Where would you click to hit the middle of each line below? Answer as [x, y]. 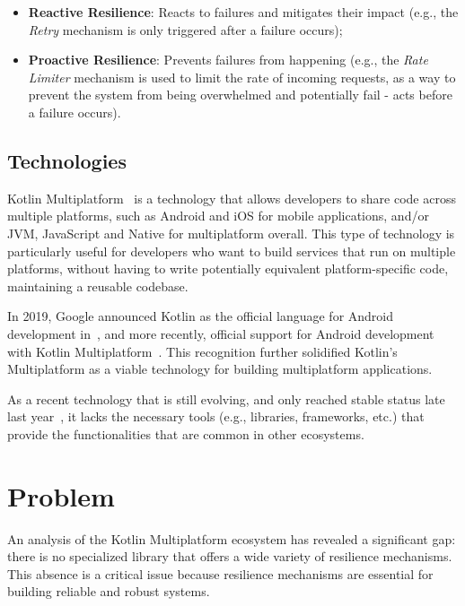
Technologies [67, 160]
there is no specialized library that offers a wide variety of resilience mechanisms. [230, 556]
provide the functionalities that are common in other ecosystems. [186, 433]
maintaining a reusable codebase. [98, 286]
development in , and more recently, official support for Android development [221, 333]
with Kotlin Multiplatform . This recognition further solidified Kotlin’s [202, 351]
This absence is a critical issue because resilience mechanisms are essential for [220, 573]
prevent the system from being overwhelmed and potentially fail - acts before [240, 95]
